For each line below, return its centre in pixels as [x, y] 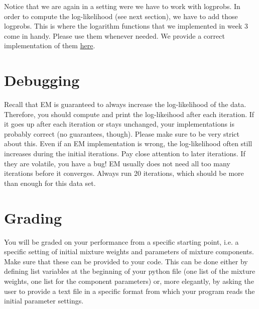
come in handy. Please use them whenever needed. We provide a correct [114, 35]
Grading [33, 217]
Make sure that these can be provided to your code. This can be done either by [126, 261]
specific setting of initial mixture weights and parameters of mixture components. [129, 251]
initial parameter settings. [44, 301]
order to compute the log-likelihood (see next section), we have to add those [121, 16]
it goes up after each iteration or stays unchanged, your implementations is [119, 124]
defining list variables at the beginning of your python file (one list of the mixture [130, 271]
